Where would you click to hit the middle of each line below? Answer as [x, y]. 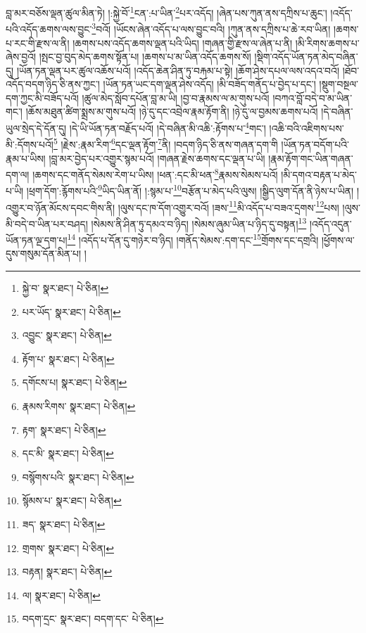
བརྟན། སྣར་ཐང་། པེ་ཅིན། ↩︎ [67, 571]
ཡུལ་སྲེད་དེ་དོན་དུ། [36, 128]
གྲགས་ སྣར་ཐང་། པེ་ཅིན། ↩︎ [68, 548]
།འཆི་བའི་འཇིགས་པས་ [307, 128]
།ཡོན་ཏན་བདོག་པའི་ [315, 144]
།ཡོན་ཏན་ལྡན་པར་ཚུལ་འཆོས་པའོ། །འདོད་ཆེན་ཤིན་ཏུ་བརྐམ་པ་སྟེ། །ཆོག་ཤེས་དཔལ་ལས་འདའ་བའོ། [178, 70]
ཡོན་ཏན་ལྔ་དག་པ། [37, 239]
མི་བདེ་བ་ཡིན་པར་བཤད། [47, 223]
